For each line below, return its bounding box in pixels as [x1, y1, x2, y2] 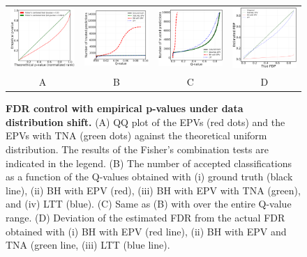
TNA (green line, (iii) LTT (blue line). [6, 237, 170, 252]
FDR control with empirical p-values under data [6, 101, 244, 116]
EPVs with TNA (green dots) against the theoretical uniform [6, 128, 267, 143]
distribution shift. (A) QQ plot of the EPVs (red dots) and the [6, 114, 285, 129]
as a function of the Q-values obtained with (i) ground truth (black [6, 169, 293, 184]
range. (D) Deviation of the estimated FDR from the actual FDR [6, 210, 285, 225]
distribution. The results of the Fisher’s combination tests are [6, 142, 269, 157]
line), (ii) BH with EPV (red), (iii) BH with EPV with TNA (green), [6, 182, 301, 197]
